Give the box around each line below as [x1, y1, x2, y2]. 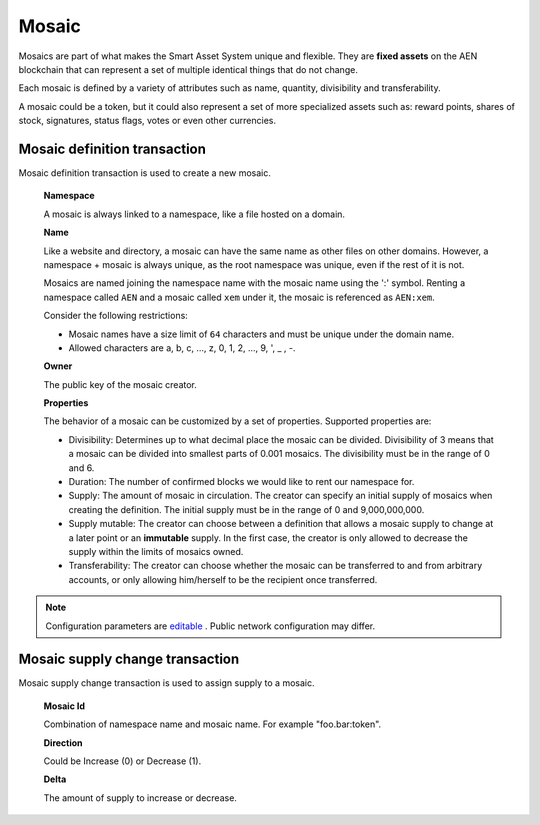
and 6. [68, 461, 95, 474]
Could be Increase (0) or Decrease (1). [43, 755, 202, 767]
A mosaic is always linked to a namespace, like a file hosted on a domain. [43, 208, 345, 220]
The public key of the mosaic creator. [43, 378, 197, 390]
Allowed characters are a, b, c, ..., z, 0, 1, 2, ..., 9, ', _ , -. [68, 341, 296, 354]
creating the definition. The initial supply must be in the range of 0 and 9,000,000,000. [68, 503, 425, 515]
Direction [43, 736, 84, 749]
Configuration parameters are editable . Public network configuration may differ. [45, 620, 375, 632]
